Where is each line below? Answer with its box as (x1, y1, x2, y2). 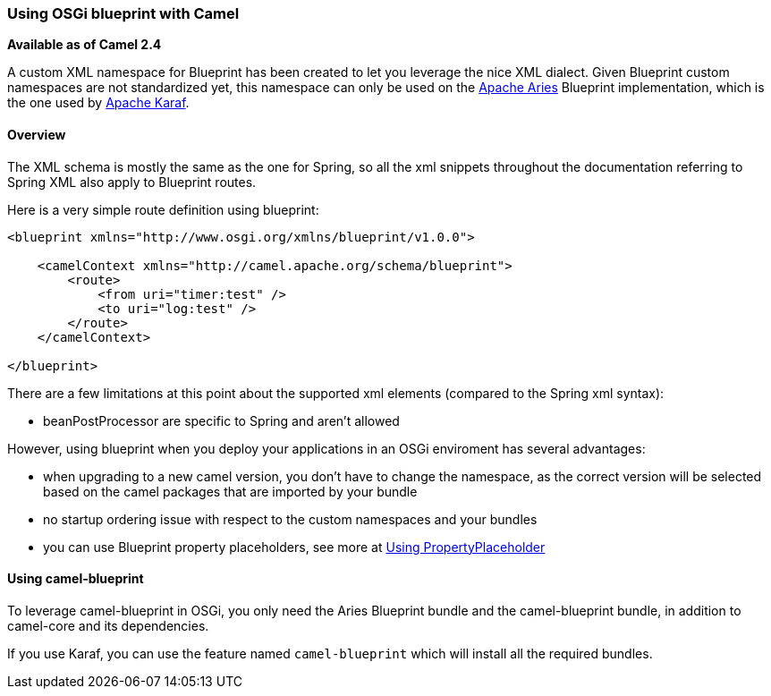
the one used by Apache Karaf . (7, 95, 190, 111)
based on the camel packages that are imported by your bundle (43, 483, 418, 499)
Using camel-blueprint (7, 571, 144, 587)
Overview (7, 126, 66, 142)
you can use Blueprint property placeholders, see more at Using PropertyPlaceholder (43, 539, 546, 555)
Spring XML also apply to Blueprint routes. (7, 174, 257, 190)
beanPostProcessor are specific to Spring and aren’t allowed (43, 412, 400, 429)
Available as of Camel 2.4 (7, 37, 162, 53)
